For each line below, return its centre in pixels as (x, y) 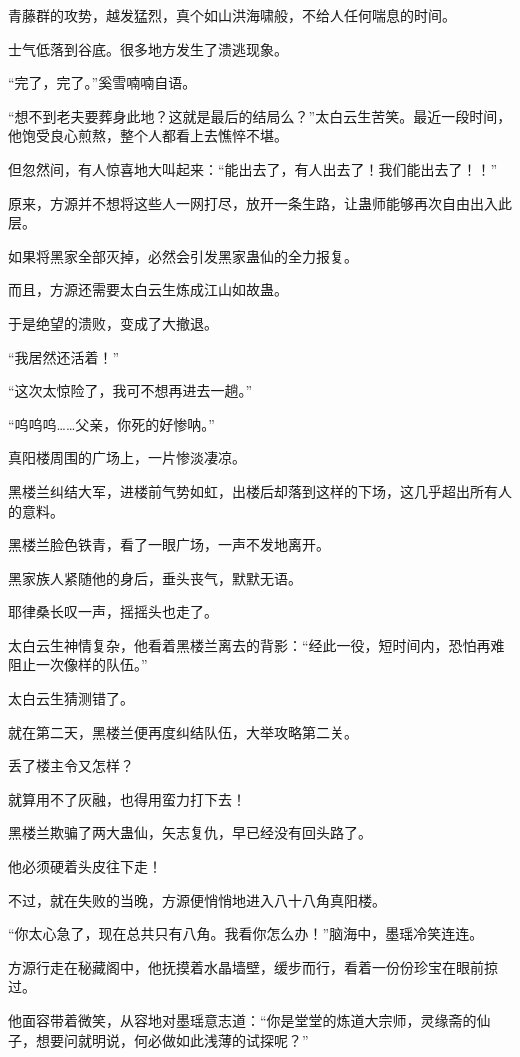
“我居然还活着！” (64, 356)
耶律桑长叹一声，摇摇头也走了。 (113, 611)
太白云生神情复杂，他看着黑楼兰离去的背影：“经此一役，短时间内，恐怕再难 (256, 644)
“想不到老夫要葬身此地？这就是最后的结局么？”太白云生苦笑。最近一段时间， (260, 115)
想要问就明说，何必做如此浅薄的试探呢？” (172, 1039)
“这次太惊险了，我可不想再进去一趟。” (130, 390)
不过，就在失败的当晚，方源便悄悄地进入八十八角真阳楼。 (197, 899)
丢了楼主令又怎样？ (71, 765)
